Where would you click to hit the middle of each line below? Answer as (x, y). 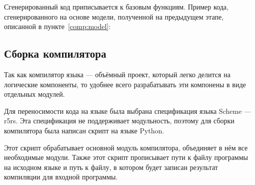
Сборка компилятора (55, 53)
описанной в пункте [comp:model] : (57, 26)
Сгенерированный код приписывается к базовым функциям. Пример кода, (116, 7)
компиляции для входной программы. (61, 177)
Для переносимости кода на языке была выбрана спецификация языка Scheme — (128, 111)
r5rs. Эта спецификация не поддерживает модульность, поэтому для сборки (119, 121)
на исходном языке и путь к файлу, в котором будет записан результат (111, 167)
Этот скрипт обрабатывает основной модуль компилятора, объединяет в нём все (126, 147)
